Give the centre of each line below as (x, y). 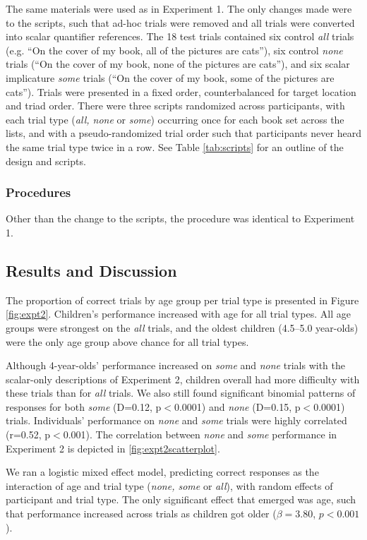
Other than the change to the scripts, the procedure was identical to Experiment (180, 218)
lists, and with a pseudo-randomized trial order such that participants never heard (183, 133)
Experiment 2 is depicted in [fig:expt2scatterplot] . (113, 448)
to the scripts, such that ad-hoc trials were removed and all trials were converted (180, 22)
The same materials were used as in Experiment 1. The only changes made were (179, 8)
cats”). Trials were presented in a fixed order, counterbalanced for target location (181, 91)
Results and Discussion (91, 270)
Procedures (38, 192)
